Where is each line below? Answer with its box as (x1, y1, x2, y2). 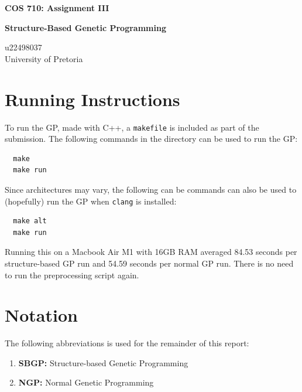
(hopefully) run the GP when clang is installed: (5, 195, 177, 207)
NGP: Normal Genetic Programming (18, 376, 154, 388)
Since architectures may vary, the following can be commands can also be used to (5, 183, 297, 195)
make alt (13, 217, 47, 226)
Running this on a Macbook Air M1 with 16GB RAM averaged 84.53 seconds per (5, 246, 297, 258)
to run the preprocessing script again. (5, 268, 139, 281)
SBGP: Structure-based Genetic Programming (18, 356, 188, 369)
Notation (5, 303, 78, 327)
